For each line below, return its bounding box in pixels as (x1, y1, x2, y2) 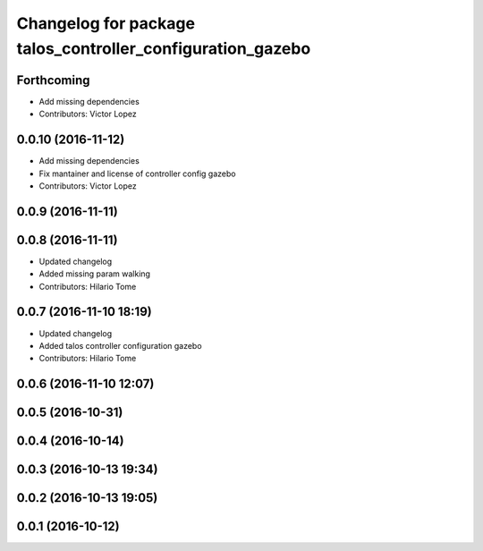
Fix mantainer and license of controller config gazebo (38, 168, 236, 179)
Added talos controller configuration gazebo (38, 340, 202, 351)
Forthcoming (16, 72, 90, 88)
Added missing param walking (38, 268, 151, 279)
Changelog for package (16, 13, 196, 33)
